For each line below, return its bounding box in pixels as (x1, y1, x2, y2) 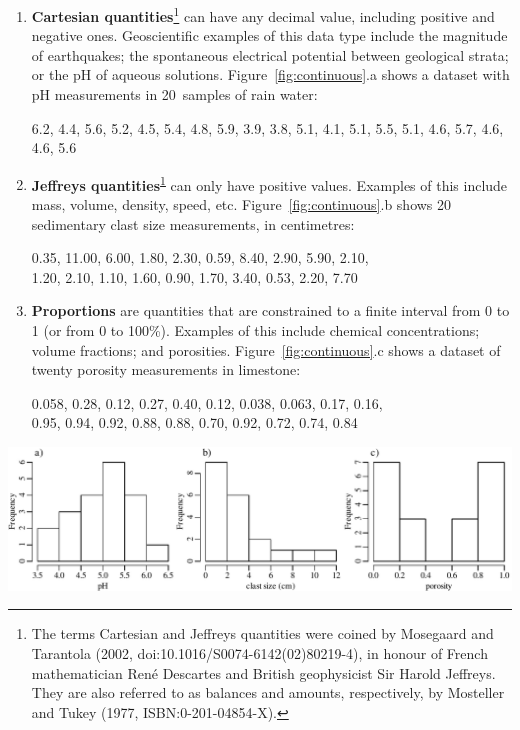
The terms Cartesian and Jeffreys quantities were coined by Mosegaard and (31, 623, 494, 644)
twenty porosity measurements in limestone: (31, 359, 301, 380)
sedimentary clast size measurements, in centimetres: (31, 213, 355, 234)
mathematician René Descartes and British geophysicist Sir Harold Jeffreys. (31, 662, 496, 683)
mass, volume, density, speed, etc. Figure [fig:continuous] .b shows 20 (31, 194, 452, 215)
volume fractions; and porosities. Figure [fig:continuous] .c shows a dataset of (31, 339, 501, 360)
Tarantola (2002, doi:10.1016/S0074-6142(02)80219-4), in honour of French (31, 642, 488, 663)
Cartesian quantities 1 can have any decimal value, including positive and (31, 3, 495, 26)
